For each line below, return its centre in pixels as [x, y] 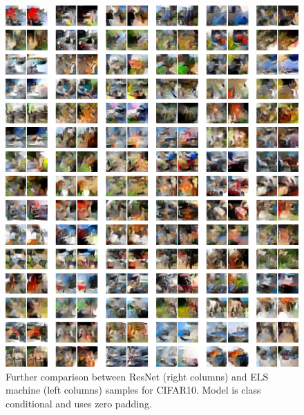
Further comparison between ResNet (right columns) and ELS [137, 376]
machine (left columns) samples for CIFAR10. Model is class [133, 390]
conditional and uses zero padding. [79, 403]
